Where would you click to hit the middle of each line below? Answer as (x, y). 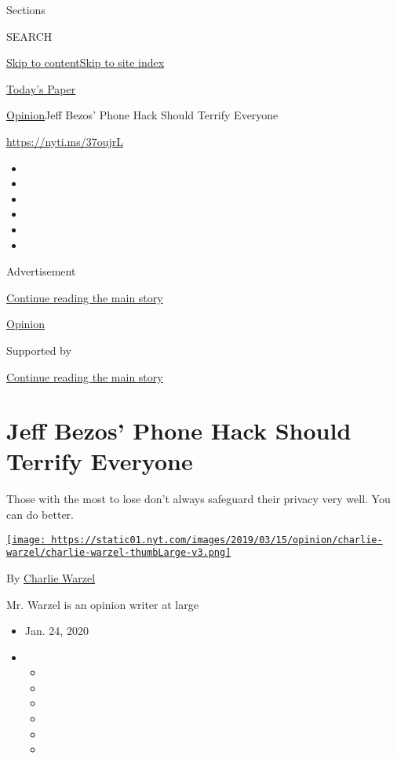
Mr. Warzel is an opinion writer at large (102, 604)
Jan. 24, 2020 (56, 631)
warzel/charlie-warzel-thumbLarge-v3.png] (119, 553)
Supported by (39, 350)
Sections (26, 9)
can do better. (40, 514)
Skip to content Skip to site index (86, 62)
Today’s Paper (41, 88)
